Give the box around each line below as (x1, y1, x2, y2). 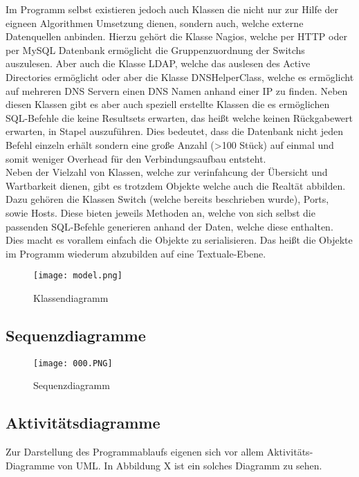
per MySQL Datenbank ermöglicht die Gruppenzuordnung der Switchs (6, 42, 305, 57)
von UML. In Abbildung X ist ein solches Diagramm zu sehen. (57, 458, 322, 472)
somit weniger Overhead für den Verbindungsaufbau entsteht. (6, 151, 266, 165)
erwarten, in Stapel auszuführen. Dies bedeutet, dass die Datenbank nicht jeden (6, 124, 344, 138)
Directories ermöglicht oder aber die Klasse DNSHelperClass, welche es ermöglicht (6, 69, 354, 84)
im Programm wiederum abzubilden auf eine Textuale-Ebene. (6, 246, 266, 260)
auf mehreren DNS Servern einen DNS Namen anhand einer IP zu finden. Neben (6, 83, 348, 98)
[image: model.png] (33, 271, 122, 281)
